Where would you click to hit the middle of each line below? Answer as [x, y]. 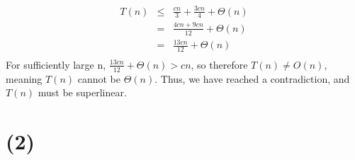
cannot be [99, 78]
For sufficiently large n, [56, 64]
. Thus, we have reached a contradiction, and [252, 78]
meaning [24, 78]
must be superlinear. [82, 92]
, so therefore [219, 64]
